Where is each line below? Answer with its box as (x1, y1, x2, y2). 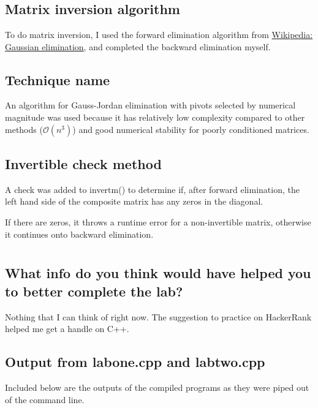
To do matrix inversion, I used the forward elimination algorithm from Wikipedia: (5, 28, 313, 40)
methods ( (5, 123, 43, 135)
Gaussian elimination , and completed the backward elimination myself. (5, 40, 271, 53)
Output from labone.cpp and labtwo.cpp (5, 352, 265, 371)
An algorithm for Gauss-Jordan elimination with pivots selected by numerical (5, 99, 296, 111)
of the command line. (5, 393, 85, 406)
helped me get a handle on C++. (5, 322, 129, 335)
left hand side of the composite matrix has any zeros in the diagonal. (5, 195, 263, 208)
